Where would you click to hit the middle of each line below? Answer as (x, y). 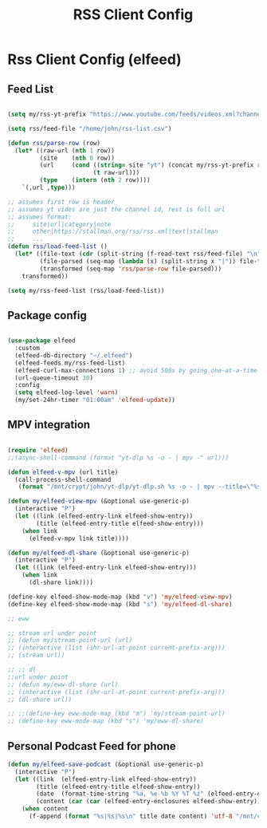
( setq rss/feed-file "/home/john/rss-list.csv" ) (90, 128)
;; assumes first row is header (61, 202)
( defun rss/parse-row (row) (54, 143)
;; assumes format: (40, 217)
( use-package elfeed (42, 341)
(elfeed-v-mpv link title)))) (79, 538)
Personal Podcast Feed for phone (92, 746)
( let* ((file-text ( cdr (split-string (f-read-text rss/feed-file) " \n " (138, 254)
